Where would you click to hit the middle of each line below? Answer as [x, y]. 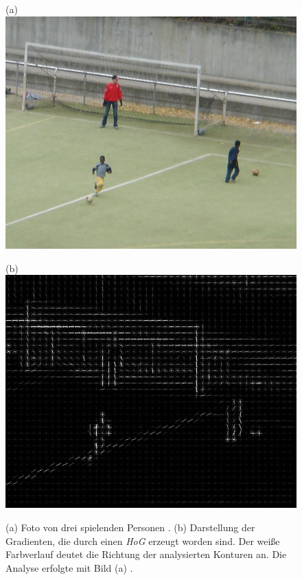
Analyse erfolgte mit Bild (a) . [69, 567]
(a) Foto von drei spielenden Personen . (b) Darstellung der [130, 527]
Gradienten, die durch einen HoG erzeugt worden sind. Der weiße [143, 540]
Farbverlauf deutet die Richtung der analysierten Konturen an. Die [146, 554]
